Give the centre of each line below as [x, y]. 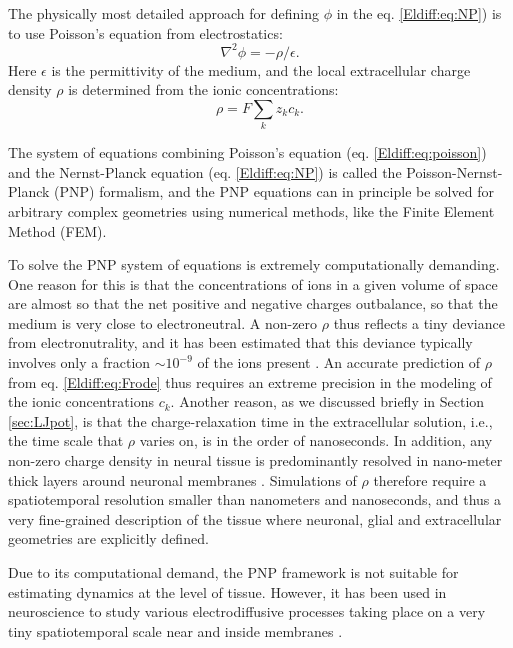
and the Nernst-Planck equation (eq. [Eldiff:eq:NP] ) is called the [205, 171]
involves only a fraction [79, 362]
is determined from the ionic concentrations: [203, 89]
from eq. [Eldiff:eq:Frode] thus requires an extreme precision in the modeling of [250, 381]
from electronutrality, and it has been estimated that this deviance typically [240, 342]
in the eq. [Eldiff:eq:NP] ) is [419, 12]
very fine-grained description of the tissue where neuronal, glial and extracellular [255, 518]
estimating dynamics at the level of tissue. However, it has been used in [227, 591]
